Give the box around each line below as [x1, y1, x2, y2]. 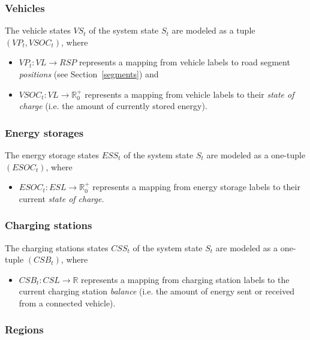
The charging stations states [5, 241, 109, 254]
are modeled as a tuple [171, 24, 255, 37]
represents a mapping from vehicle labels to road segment [79, 56, 290, 68]
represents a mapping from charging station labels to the [81, 273, 290, 285]
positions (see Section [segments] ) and [19, 68, 159, 80]
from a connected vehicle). [19, 296, 116, 309]
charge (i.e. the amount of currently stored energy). [19, 100, 207, 112]
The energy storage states [5, 149, 99, 161]
